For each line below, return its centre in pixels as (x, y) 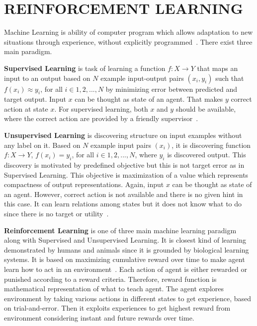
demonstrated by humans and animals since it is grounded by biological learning (127, 249)
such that (230, 78)
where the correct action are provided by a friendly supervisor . (101, 118)
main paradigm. (28, 51)
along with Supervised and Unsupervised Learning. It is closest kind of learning (125, 240)
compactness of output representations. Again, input (84, 184)
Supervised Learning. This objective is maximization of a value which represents (126, 174)
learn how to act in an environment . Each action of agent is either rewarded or (126, 269)
